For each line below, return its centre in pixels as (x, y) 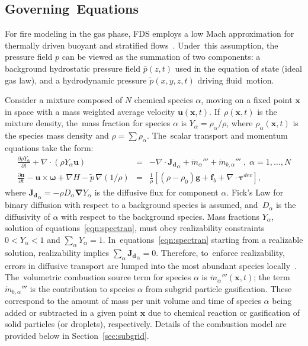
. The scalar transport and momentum (217, 135)
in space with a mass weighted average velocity (90, 111)
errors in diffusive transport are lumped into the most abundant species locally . (151, 265)
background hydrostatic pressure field (73, 68)
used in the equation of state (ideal (238, 68)
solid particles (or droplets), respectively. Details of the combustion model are (146, 324)
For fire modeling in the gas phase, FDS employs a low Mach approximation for (150, 33)
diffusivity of (28, 216)
